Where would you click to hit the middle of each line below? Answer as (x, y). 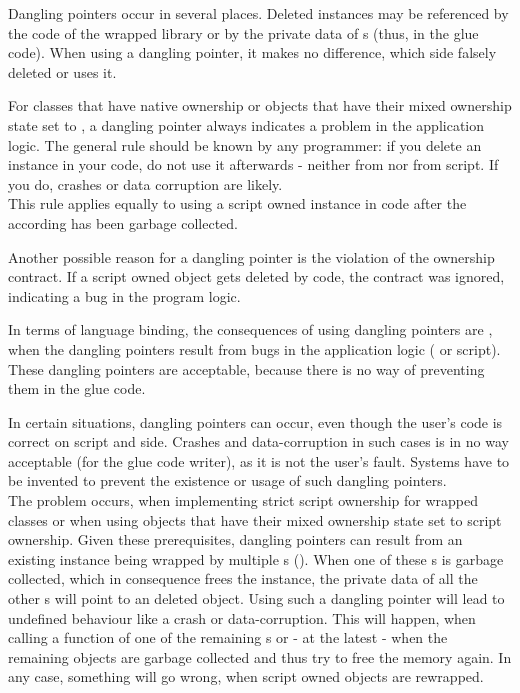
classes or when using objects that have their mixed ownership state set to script (255, 519)
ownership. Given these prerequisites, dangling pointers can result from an (235, 539)
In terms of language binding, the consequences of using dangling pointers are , (250, 329)
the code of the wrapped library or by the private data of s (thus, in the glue (243, 32)
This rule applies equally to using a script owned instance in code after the (237, 203)
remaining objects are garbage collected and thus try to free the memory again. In (260, 656)
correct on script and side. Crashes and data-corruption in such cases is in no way (258, 441)
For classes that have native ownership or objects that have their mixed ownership (260, 105)
